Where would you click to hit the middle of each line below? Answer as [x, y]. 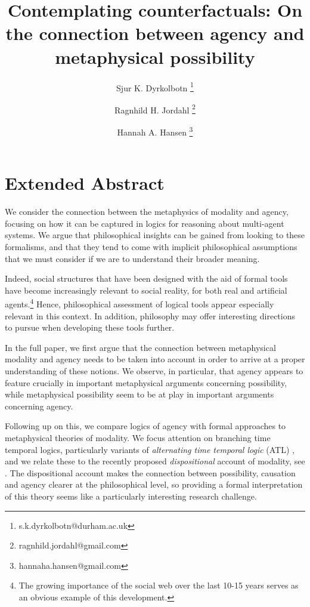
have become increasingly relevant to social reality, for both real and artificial [146, 290]
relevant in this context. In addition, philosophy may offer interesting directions [150, 315]
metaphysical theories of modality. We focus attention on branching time [138, 437]
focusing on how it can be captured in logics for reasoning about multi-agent [145, 223]
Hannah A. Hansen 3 [155, 131]
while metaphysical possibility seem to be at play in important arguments [139, 394]
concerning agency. [39, 406]
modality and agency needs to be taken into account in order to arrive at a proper [155, 359]
